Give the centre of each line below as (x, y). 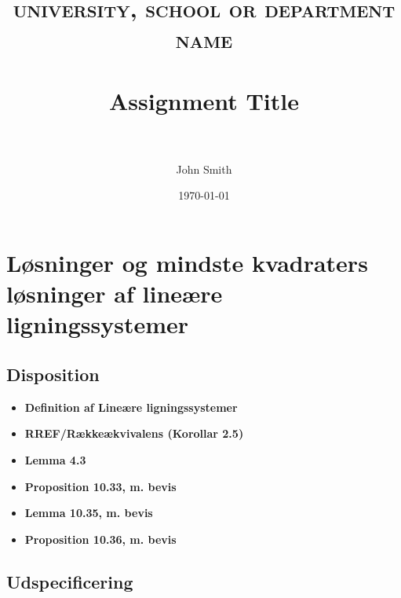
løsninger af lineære (115, 293)
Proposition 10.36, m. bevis (100, 539)
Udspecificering (70, 581)
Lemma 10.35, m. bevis (89, 513)
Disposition (53, 374)
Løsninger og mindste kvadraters (187, 263)
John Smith (204, 169)
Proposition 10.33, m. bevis (100, 486)
